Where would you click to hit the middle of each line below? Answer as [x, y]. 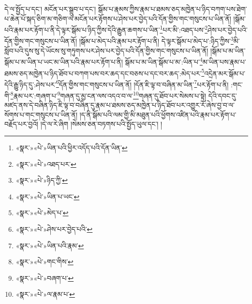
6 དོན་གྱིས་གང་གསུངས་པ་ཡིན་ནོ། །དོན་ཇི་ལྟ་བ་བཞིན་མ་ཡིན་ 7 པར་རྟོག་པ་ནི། [142, 83]
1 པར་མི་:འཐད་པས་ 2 [184, 29]
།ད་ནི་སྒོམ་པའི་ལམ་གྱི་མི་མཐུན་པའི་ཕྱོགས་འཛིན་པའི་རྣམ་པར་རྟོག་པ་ [158, 114]
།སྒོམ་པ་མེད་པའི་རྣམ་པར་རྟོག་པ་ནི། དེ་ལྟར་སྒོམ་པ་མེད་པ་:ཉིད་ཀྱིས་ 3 [156, 40]
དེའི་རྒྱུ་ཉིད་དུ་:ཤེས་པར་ [30, 84]
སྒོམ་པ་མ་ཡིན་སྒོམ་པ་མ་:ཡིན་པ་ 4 [164, 61]
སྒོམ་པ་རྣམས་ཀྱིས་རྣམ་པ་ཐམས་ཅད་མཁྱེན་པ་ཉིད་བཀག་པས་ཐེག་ [172, 9]
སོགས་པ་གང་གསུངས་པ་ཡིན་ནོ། [41, 114]
